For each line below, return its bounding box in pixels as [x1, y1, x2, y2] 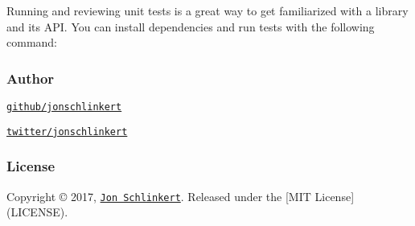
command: [6, 34, 57, 51]
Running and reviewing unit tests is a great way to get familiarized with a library [6, 2, 409, 18]
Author [6, 68, 55, 88]
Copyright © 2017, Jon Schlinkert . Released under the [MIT [6, 187, 311, 204]
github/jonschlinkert [6, 101, 122, 113]
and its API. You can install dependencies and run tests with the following [6, 18, 375, 35]
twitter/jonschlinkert [6, 125, 128, 138]
